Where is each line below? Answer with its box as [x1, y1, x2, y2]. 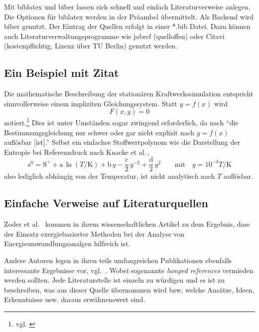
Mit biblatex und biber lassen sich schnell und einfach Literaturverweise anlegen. [4, 1, 251, 11]
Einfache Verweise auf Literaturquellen [4, 195, 208, 211]
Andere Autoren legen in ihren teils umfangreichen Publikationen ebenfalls [4, 255, 232, 266]
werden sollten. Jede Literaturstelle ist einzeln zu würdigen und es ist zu [4, 275, 225, 285]
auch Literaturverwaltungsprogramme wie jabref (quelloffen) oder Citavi [4, 30, 225, 41]
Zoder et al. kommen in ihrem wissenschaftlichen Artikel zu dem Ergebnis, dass [4, 219, 250, 229]
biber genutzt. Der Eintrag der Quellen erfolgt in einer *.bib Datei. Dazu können [4, 21, 251, 31]
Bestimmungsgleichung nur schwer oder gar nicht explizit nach [4, 127, 195, 137]
